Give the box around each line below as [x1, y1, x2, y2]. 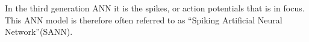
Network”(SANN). [5, 25, 73, 38]
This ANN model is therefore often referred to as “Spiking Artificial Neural [5, 13, 282, 26]
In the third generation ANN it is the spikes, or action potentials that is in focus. [5, 2, 305, 14]
